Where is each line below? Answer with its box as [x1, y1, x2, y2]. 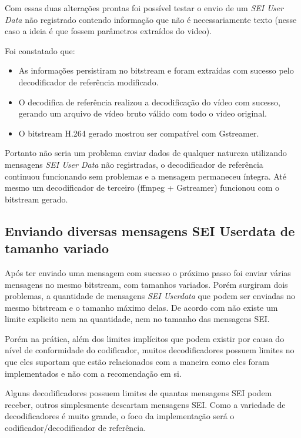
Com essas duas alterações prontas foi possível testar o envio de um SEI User [5, 2, 283, 14]
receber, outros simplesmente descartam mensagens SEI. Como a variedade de [5, 398, 286, 410]
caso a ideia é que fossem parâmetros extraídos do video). [5, 25, 212, 37]
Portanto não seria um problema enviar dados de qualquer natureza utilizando [5, 147, 287, 159]
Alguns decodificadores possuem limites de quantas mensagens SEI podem [5, 387, 272, 399]
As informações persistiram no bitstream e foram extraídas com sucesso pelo [18, 64, 294, 77]
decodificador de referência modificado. [18, 75, 159, 88]
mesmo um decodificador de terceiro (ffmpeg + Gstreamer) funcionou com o [5, 181, 280, 194]
